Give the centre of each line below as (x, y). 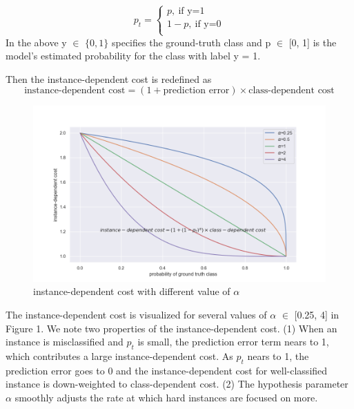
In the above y (36, 42)
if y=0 (208, 25)
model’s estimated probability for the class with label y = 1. (133, 56)
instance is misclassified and (65, 342)
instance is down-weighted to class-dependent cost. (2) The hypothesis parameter (177, 384)
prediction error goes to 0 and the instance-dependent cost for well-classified (167, 370)
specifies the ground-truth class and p (191, 42)
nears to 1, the (278, 355)
